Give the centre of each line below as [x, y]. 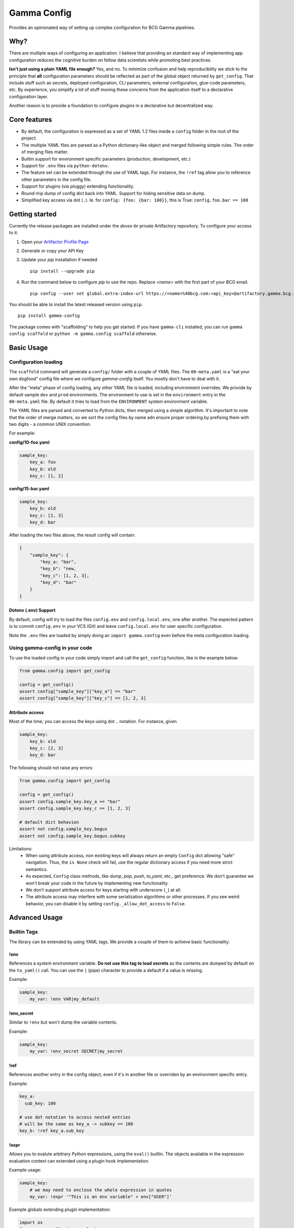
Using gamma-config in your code [51, 648]
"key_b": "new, [58, 569]
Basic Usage [28, 348]
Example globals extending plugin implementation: [60, 1209]
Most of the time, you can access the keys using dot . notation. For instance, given [93, 722]
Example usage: [25, 1170]
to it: [13, 233]
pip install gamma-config [49, 316]
